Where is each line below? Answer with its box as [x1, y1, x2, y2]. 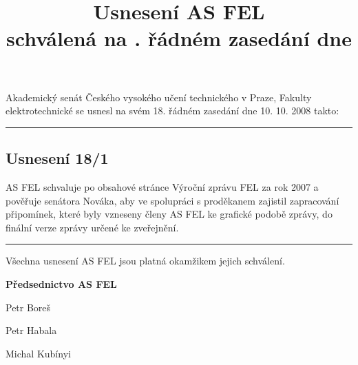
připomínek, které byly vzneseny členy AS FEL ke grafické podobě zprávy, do [6, 207, 333, 221]
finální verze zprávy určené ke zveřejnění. [6, 220, 179, 234]
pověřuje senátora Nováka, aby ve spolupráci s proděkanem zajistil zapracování [6, 193, 339, 207]
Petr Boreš [6, 300, 51, 314]
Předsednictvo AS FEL [6, 276, 117, 291]
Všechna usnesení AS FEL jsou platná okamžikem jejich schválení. [6, 253, 285, 268]
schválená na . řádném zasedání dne [6, 24, 352, 52]
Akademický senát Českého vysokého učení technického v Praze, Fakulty [6, 90, 312, 104]
